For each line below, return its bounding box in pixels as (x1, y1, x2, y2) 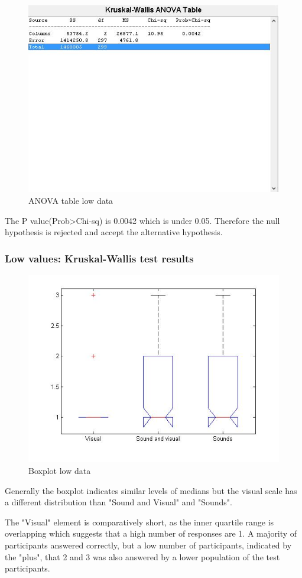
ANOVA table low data (28, 194, 113, 207)
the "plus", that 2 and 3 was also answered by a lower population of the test (5, 550, 280, 563)
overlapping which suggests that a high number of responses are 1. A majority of (5, 527, 297, 540)
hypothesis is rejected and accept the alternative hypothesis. (5, 226, 223, 238)
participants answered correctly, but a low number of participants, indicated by (5, 539, 292, 551)
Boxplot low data (28, 465, 91, 477)
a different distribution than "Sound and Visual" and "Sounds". (5, 496, 232, 508)
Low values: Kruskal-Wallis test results (5, 251, 194, 265)
